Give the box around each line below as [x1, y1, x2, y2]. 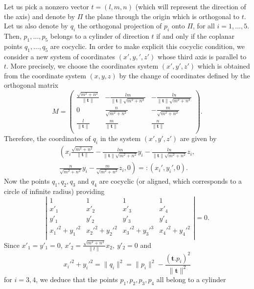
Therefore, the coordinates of [4, 133, 91, 144]
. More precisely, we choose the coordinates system [6, 61, 159, 71]
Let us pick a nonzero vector [4, 1, 89, 11]
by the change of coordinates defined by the [119, 70, 250, 80]
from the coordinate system [4, 70, 86, 80]
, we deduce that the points [36, 274, 118, 284]
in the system [100, 133, 141, 144]
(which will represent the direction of [135, 1, 246, 11]
